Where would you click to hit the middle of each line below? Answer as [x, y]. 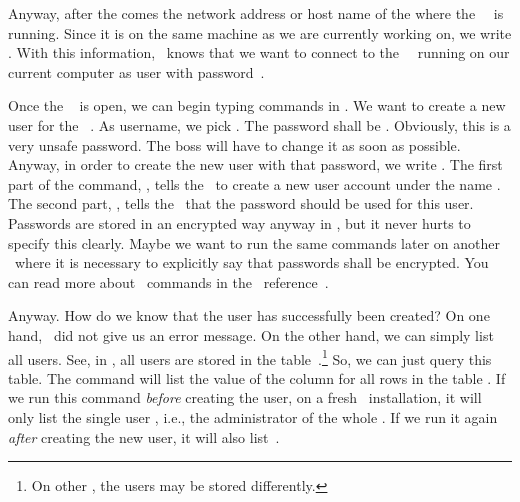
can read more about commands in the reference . [168, 281]
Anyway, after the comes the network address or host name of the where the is [256, 13]
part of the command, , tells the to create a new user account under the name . [254, 183]
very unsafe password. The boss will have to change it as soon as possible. [234, 144]
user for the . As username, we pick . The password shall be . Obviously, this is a [259, 124]
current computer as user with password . [136, 71]
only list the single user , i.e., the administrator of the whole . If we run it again [253, 416]
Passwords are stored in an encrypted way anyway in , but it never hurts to [239, 222]
